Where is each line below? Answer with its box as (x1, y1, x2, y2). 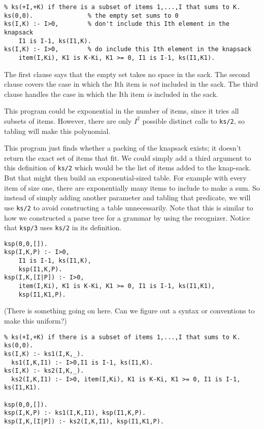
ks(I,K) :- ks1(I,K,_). (4, 350, 84, 357)
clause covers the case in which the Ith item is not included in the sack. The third (4, 79, 258, 89)
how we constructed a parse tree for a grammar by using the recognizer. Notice (4, 212, 250, 223)
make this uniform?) (4, 315, 67, 326)
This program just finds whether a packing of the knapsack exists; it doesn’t (4, 142, 241, 153)
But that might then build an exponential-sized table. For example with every (4, 172, 247, 183)
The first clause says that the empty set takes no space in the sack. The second (4, 68, 250, 79)
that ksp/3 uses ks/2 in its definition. (4, 222, 122, 233)
